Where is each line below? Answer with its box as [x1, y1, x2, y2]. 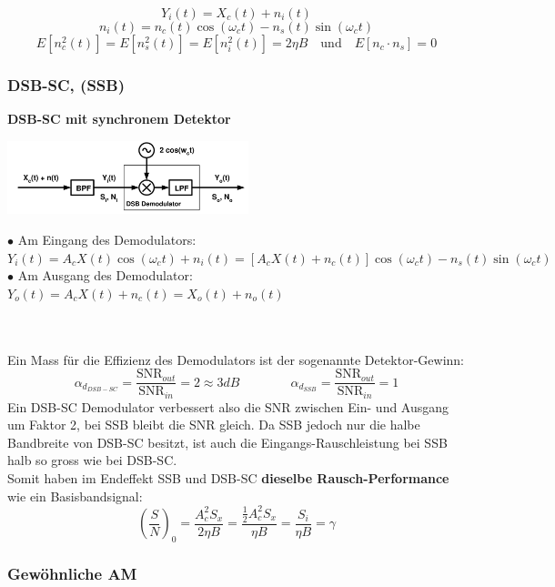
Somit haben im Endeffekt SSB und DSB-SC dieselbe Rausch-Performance [7, 469, 449, 488]
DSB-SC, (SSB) [7, 73, 125, 96]
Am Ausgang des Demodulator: [17, 266, 193, 285]
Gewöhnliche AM [7, 562, 137, 584]
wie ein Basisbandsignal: [7, 486, 143, 505]
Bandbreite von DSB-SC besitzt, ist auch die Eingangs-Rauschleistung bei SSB [7, 432, 448, 451]
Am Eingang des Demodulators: [17, 230, 197, 248]
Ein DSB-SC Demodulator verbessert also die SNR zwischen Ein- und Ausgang [7, 397, 449, 416]
